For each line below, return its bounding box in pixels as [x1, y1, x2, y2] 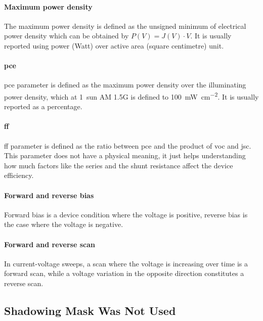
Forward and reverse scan [4, 239, 95, 249]
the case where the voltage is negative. [4, 219, 123, 230]
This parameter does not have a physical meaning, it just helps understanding [4, 150, 246, 161]
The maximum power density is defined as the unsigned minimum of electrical [4, 20, 246, 31]
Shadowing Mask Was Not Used [4, 302, 176, 318]
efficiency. [4, 170, 34, 180]
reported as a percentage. [4, 101, 82, 112]
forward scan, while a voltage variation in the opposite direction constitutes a [4, 268, 244, 279]
